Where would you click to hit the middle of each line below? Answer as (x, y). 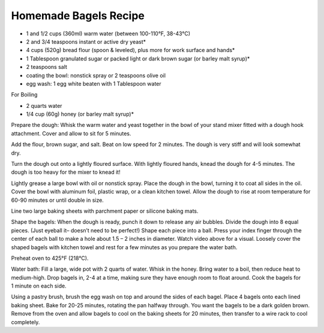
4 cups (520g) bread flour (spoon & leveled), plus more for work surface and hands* (130, 50)
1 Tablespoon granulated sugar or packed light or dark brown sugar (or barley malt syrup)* (138, 58)
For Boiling (24, 95)
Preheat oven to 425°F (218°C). (50, 258)
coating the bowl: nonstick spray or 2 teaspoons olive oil (96, 75)
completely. (25, 322)
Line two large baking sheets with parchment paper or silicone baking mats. (105, 211)
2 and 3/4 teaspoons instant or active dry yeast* (86, 41)
